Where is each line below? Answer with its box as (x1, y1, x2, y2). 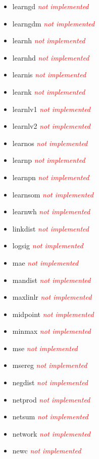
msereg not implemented (12, 360, 87, 370)
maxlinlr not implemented (12, 292, 92, 302)
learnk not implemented (12, 86, 85, 97)
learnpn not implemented (12, 171, 89, 182)
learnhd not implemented (12, 52, 89, 63)
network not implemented (12, 428, 91, 439)
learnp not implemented (12, 155, 85, 165)
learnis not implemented (12, 69, 86, 80)
